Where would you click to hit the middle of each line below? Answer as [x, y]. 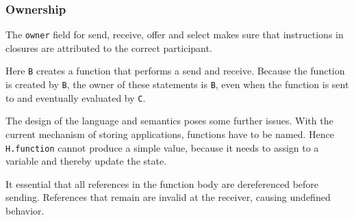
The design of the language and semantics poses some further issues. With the [169, 121]
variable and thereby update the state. [86, 161]
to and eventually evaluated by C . [76, 97]
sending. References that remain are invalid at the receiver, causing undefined [168, 197]
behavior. [25, 211]
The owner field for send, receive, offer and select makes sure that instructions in [175, 35]
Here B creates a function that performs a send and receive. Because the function [175, 71]
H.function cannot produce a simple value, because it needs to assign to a [162, 147]
